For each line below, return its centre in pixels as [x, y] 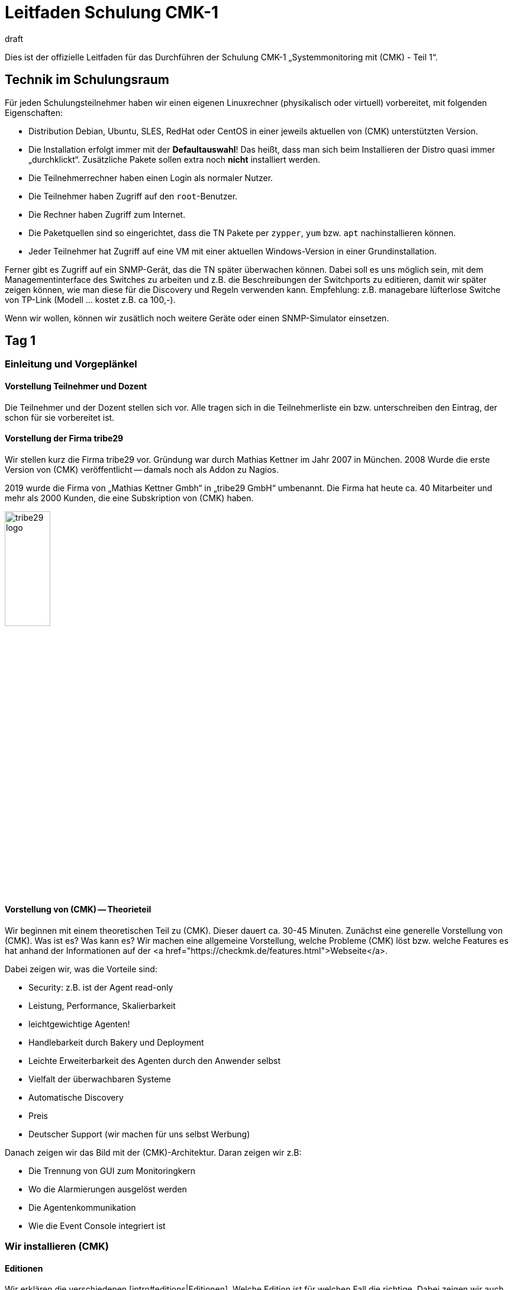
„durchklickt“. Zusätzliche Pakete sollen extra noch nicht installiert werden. [174, 159]
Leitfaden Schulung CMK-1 [112, 12]
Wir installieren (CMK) [57, 1247]
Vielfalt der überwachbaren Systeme [100, 1079]
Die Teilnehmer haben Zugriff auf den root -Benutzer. [133, 196]
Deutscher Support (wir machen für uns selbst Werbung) [139, 1134]
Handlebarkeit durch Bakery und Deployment [116, 1042]
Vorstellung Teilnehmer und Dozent [76, 386]
